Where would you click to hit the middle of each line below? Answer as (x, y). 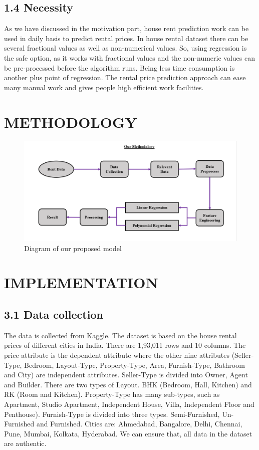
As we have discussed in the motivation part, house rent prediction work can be (126, 28)
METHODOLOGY (71, 122)
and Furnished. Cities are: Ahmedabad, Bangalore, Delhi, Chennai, (139, 424)
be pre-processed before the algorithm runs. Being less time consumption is (119, 67)
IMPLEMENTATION (81, 282)
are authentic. (25, 443)
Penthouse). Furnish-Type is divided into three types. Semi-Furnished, (112, 414)
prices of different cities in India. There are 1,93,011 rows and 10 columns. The (125, 345)
